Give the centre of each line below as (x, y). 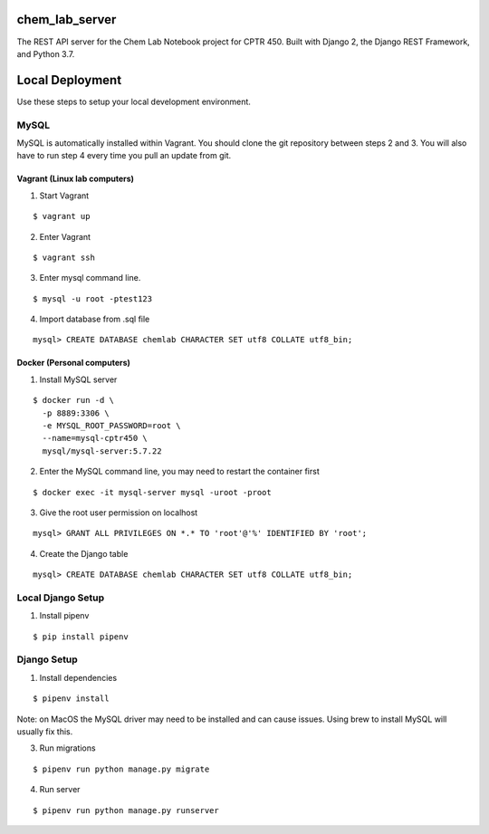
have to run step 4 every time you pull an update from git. (124, 156)
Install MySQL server (78, 379)
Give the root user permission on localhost (119, 513)
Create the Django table (84, 553)
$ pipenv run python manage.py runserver (126, 810)
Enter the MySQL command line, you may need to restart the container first (180, 472)
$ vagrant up (62, 216)
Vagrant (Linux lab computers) (76, 179)
